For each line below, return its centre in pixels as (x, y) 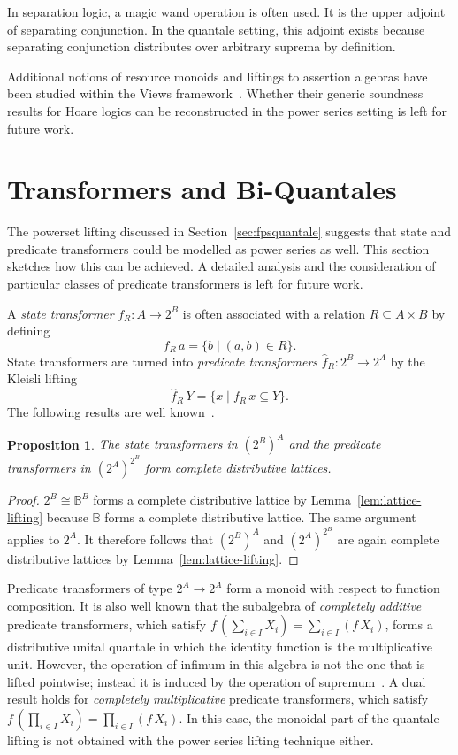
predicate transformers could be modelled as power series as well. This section (218, 248)
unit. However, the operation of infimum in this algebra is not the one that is (216, 664)
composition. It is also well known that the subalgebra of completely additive (214, 605)
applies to (34, 539)
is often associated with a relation (274, 313)
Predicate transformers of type (90, 588)
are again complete (388, 539)
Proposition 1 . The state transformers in (122, 444)
